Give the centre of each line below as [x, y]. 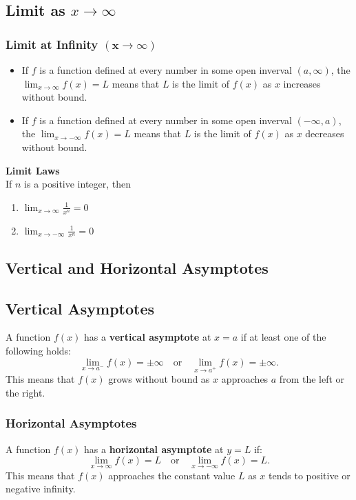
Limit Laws [33, 170]
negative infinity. [41, 489]
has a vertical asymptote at [148, 337]
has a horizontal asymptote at [154, 449]
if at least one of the [283, 337]
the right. [25, 392]
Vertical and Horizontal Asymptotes [137, 267]
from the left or [312, 379]
